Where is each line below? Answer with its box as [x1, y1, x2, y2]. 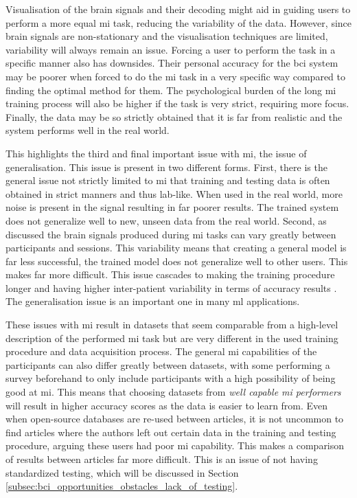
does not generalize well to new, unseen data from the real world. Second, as [5, 213, 327, 227]
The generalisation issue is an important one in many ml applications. [5, 294, 300, 308]
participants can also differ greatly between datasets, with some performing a [5, 357, 330, 372]
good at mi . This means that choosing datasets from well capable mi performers [5, 385, 341, 399]
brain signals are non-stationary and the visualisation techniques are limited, [5, 29, 328, 43]
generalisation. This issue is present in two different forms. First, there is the [5, 159, 327, 174]
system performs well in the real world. [5, 123, 170, 137]
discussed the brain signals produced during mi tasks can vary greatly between [5, 227, 336, 241]
